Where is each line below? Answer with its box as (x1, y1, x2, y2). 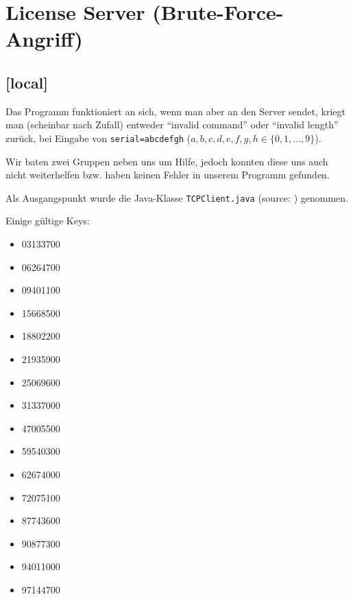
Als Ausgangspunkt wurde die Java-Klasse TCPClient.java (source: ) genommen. (5, 190, 348, 204)
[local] (5, 71, 49, 93)
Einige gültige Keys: (5, 213, 90, 228)
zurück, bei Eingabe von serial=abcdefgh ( (5, 130, 191, 145)
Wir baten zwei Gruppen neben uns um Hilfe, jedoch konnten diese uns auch (5, 154, 328, 168)
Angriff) (5, 25, 83, 53)
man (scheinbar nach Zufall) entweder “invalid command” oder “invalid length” (5, 117, 339, 132)
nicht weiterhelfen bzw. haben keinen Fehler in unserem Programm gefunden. (5, 167, 330, 182)
